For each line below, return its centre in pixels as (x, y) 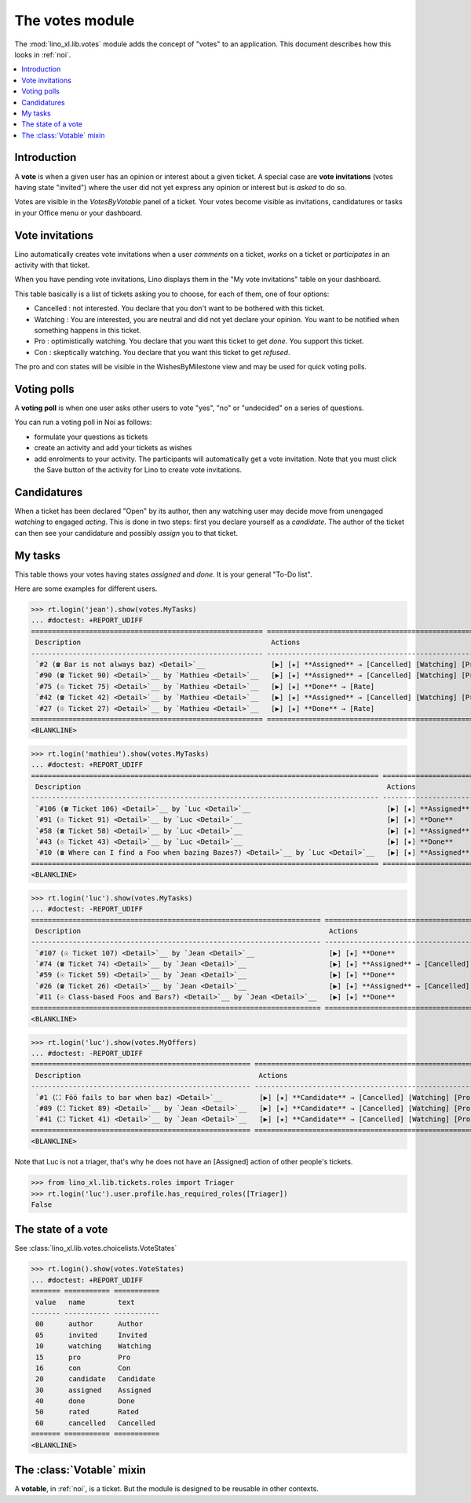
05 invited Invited (91, 1335)
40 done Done (85, 1401)
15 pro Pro (83, 1357)
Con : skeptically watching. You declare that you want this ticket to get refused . (162, 352)
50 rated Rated (87, 1412)
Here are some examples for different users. (86, 588)
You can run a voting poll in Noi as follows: (83, 422)
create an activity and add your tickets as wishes (113, 448)
